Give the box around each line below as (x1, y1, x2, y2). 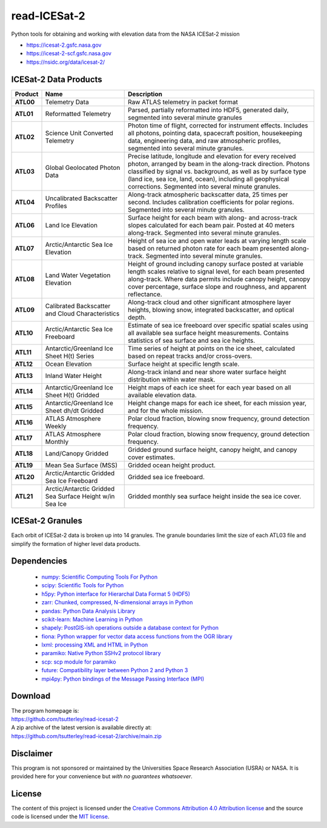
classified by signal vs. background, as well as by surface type (128, 167, 306, 175)
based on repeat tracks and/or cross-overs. (128, 352, 253, 360)
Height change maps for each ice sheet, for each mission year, (128, 399, 307, 407)
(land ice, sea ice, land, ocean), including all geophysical (128, 175, 289, 183)
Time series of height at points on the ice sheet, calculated (128, 344, 295, 352)
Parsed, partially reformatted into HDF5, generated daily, (128, 106, 289, 114)
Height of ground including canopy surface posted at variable (128, 260, 304, 268)
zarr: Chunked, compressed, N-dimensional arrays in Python (41, 599, 193, 606)
